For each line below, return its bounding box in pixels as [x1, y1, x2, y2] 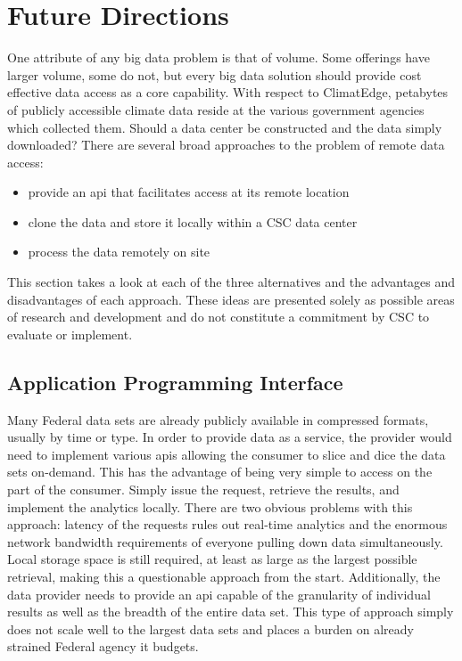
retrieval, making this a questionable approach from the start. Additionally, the [7, 567, 441, 585]
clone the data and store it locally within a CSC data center [28, 212, 358, 231]
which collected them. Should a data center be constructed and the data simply [7, 118, 442, 136]
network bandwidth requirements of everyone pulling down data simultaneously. [7, 532, 443, 551]
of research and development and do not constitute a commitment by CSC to [7, 307, 430, 326]
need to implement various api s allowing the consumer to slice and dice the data [7, 445, 446, 463]
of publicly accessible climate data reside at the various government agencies [7, 100, 425, 118]
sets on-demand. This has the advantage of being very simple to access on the [7, 462, 433, 481]
